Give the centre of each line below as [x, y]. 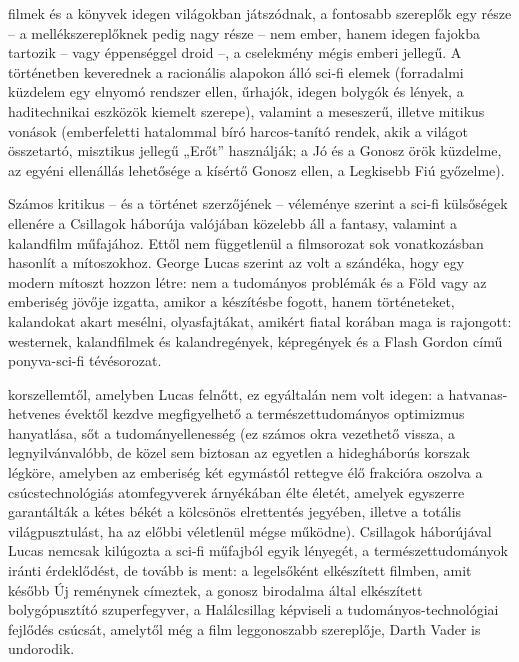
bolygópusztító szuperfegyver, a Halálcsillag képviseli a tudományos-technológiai [253, 609]
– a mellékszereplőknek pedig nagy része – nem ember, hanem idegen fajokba [244, 32]
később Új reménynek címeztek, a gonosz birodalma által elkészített [215, 589]
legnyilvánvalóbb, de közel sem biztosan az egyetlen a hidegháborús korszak [239, 452]
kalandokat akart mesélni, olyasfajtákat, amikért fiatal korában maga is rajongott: [260, 320]
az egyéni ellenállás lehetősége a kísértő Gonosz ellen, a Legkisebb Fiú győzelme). [256, 169]
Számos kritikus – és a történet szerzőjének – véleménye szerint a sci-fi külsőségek [258, 203]
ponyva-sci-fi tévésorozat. [85, 360]
